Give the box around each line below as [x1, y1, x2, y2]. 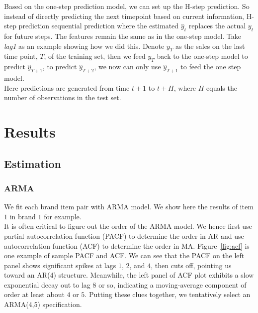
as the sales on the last [175, 40, 245, 51]
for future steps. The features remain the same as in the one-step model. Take [4, 30, 241, 41]
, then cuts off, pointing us [151, 260, 232, 270]
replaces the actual [188, 20, 246, 31]
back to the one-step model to [157, 51, 248, 61]
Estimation [4, 156, 61, 171]
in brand [9, 211, 36, 221]
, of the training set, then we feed [44, 51, 146, 61]
